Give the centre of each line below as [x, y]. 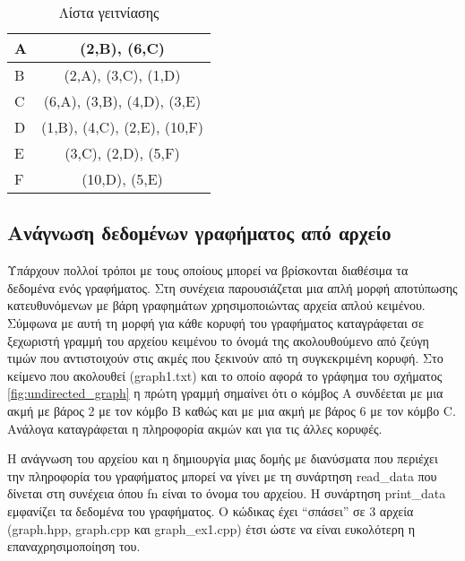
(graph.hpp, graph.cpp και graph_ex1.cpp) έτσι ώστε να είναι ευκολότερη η [211, 528]
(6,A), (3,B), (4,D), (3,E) [122, 101]
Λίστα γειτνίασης [109, 12]
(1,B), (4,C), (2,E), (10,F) [122, 127]
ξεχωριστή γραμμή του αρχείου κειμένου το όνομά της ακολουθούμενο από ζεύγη [218, 340]
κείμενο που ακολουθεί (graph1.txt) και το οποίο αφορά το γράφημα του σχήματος [225, 375]
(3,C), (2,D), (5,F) [122, 153]
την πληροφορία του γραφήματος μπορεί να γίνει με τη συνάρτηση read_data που [222, 475]
